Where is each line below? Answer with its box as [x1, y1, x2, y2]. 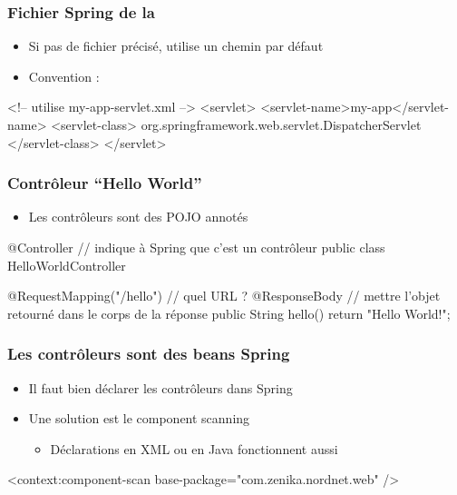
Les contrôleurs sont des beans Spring [7, 342, 290, 365]
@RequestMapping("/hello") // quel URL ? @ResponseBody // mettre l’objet [7, 286, 441, 305]
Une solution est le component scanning [28, 409, 250, 428]
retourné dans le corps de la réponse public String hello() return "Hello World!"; [7, 303, 451, 322]
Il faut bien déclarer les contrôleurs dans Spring [28, 378, 293, 397]
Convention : [28, 66, 100, 85]
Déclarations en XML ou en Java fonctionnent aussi [50, 439, 338, 458]
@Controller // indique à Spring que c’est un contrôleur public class [7, 238, 385, 256]
